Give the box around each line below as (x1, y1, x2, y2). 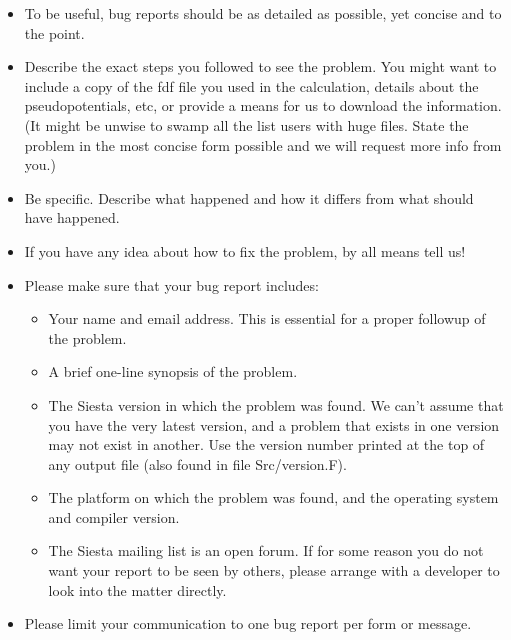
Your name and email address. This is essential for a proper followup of (48, 308, 486, 329)
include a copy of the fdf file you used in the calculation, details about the (24, 75, 479, 96)
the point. (24, 22, 85, 43)
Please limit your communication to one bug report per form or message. (24, 613, 472, 634)
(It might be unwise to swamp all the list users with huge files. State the (24, 114, 469, 135)
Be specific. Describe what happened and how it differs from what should (24, 187, 474, 208)
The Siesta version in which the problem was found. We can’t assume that (48, 394, 504, 415)
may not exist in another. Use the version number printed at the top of (48, 434, 485, 455)
